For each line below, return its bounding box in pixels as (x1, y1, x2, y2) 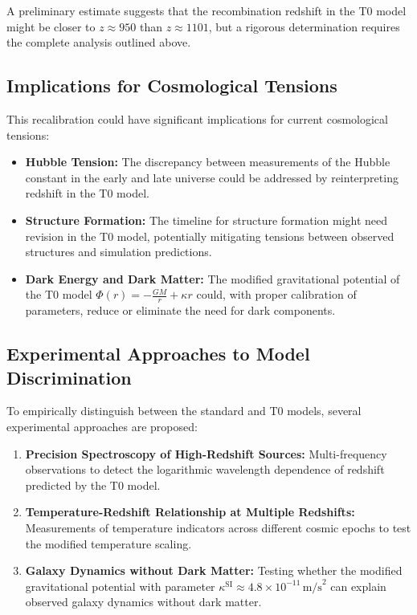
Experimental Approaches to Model (6, 341, 310, 366)
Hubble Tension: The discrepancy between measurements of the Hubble (25, 153, 390, 170)
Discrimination (6, 365, 132, 389)
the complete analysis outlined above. (6, 34, 191, 51)
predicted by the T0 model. (25, 476, 161, 493)
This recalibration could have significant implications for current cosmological (6, 110, 388, 127)
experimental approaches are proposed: (6, 417, 198, 434)
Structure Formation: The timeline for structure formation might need (25, 211, 388, 228)
